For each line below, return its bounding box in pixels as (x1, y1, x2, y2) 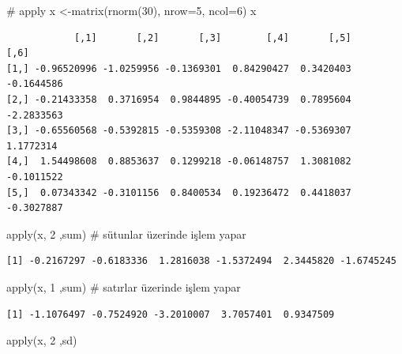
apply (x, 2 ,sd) (6, 332, 77, 348)
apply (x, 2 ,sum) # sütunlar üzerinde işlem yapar (6, 225, 246, 242)
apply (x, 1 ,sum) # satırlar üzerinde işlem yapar (6, 278, 241, 295)
